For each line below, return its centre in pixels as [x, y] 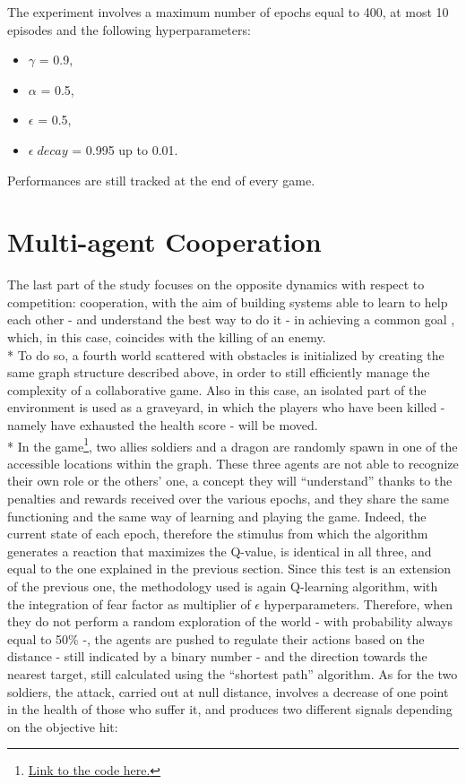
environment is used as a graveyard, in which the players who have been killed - [226, 407]
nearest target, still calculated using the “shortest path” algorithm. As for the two [233, 674]
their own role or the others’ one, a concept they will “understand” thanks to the [230, 481]
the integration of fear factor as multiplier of [129, 603]
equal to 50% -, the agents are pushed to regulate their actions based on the [216, 638]
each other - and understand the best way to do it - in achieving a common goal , [231, 319]
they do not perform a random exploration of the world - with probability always [230, 621]
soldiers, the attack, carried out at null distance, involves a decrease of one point [228, 691]
